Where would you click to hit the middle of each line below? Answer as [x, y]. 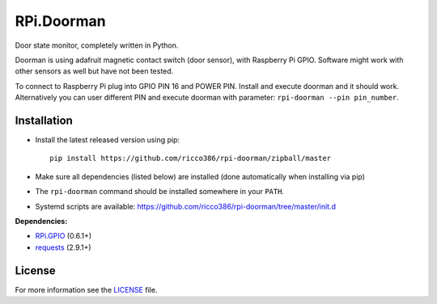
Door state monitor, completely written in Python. [97, 45]
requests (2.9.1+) [64, 247]
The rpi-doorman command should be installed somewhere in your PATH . [160, 192]
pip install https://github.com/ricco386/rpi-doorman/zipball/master [191, 158]
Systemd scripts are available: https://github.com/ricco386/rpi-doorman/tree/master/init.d [185, 206]
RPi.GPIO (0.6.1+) [64, 236]
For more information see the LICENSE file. [86, 289]
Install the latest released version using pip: [108, 140]
